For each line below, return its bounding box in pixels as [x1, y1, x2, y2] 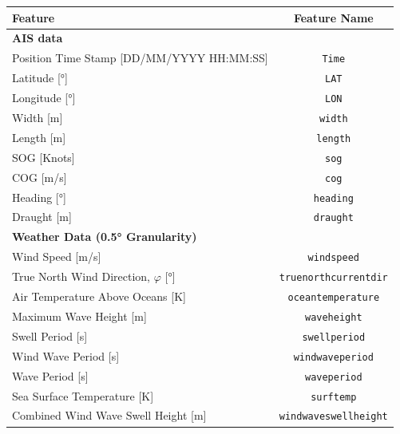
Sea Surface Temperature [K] [12, 387, 154, 404]
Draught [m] [12, 208, 72, 225]
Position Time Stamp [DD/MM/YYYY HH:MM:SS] [12, 49, 268, 66]
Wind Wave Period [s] [12, 347, 120, 364]
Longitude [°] [12, 89, 76, 106]
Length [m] [12, 128, 66, 145]
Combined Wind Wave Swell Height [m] [12, 407, 207, 424]
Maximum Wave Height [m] [12, 307, 147, 324]
